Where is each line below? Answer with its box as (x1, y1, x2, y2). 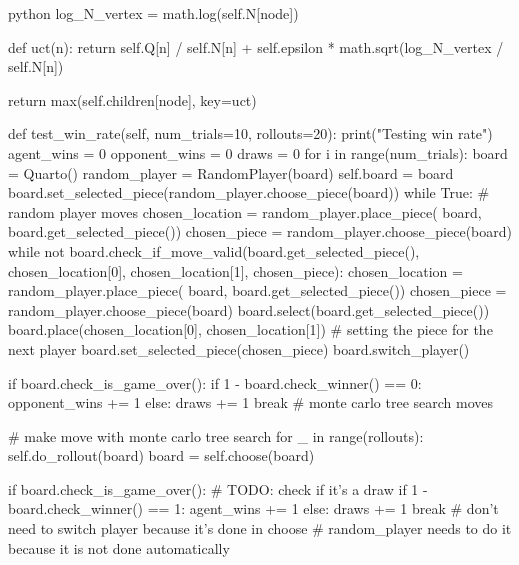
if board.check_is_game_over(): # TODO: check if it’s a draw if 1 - (8, 478, 428, 499)
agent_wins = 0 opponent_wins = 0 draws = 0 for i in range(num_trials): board (8, 142, 508, 163)
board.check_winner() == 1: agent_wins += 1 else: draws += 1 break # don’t (8, 498, 499, 519)
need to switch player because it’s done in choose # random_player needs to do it (8, 518, 512, 539)
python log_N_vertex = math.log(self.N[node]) (8, 3, 299, 23)
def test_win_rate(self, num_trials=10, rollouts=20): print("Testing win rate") (8, 123, 493, 144)
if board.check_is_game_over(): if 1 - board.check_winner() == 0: (8, 372, 422, 393)
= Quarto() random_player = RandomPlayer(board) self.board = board (8, 162, 454, 183)
